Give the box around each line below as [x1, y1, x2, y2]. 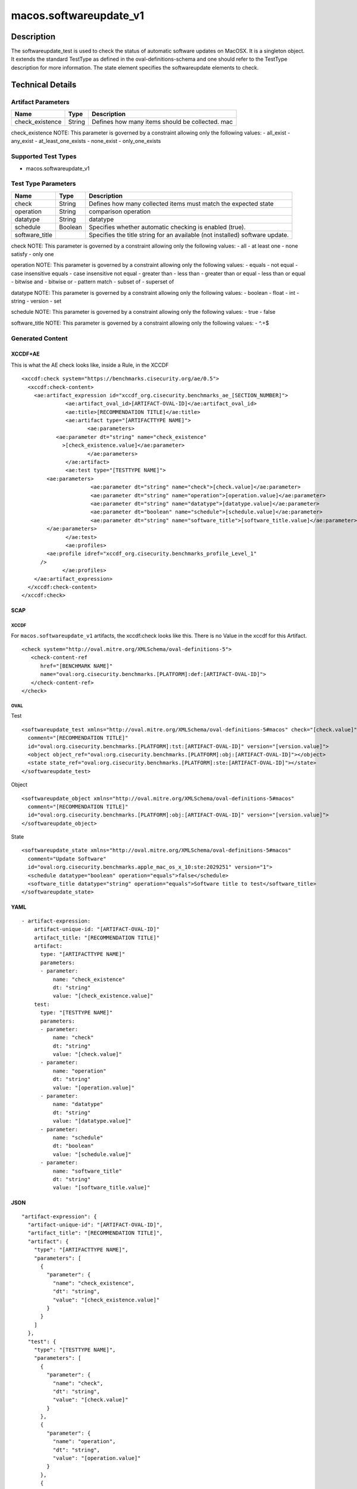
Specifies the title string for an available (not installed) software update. [89, 230, 289, 239]
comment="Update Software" [27, 855, 107, 862]
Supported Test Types [11, 152, 77, 161]
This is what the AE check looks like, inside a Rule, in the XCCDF [11, 361, 169, 369]
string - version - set [11, 298, 62, 305]
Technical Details [11, 79, 77, 89]
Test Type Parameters [11, 179, 76, 188]
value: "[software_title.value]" [52, 1184, 151, 1191]
